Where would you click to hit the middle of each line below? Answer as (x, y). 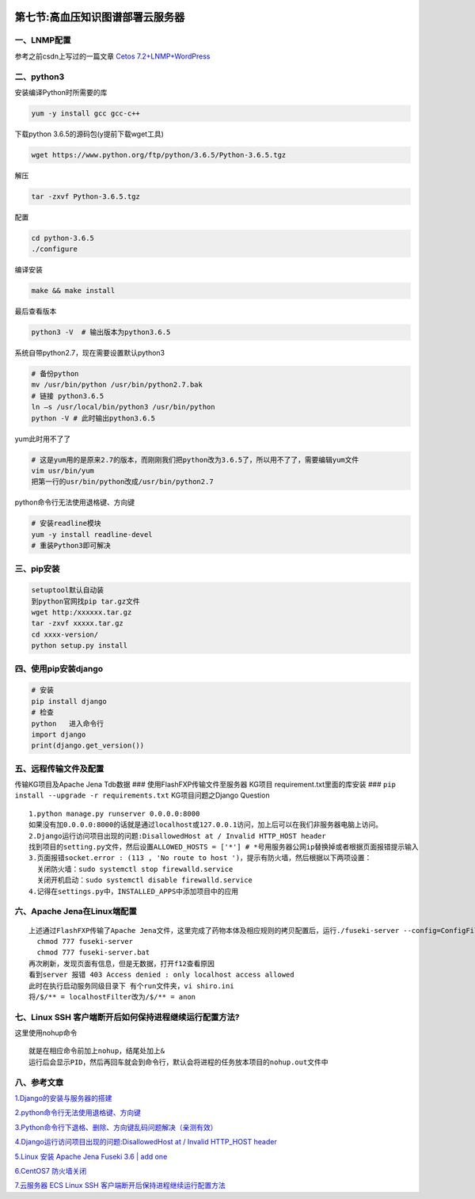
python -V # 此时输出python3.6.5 (93, 418)
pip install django (69, 701)
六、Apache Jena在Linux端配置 (76, 912)
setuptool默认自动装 (68, 590)
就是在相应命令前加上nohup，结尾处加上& (97, 1051)
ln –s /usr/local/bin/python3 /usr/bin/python (123, 407)
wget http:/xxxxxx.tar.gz (82, 613)
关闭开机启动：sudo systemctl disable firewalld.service (145, 880)
